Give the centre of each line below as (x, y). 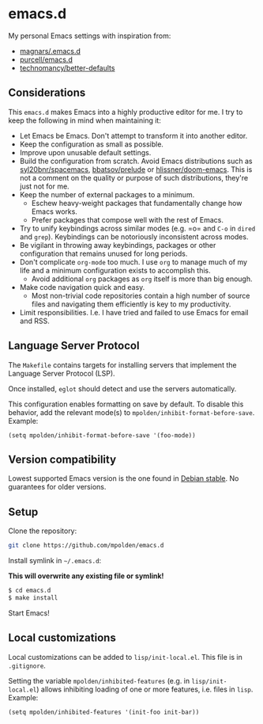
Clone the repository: (43, 531)
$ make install (33, 598)
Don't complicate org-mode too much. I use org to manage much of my (133, 261)
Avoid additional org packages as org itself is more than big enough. (142, 279)
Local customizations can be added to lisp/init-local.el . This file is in (125, 657)
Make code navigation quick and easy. (82, 287)
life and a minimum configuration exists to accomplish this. (115, 270)
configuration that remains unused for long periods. (103, 253)
